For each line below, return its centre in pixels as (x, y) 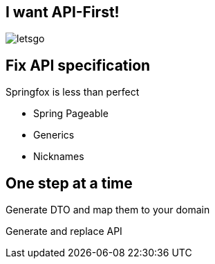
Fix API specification (78, 65)
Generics (54, 135)
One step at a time (69, 183)
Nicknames (59, 157)
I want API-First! (63, 12)
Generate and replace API (64, 231)
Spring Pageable (71, 114)
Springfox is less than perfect (73, 92)
